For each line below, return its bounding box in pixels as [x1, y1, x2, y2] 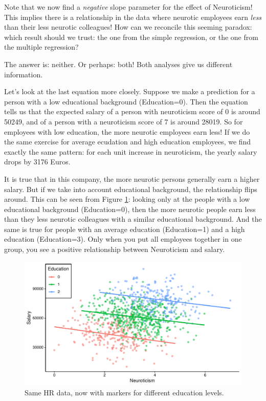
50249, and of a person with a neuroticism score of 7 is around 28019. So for [4, 116, 243, 126]
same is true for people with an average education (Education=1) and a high [4, 223, 245, 234]
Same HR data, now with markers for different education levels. [25, 387, 224, 398]
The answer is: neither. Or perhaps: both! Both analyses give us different [4, 58, 233, 69]
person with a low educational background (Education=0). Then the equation [4, 96, 248, 107]
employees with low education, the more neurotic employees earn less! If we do [4, 126, 250, 137]
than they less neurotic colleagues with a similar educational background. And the [4, 214, 262, 224]
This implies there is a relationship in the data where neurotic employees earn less [4, 11, 262, 22]
